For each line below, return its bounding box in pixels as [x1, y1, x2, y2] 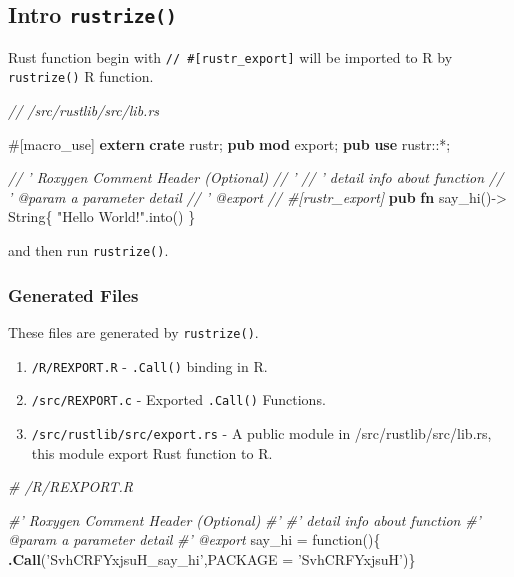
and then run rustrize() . [8, 240, 169, 261]
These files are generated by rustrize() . [8, 321, 259, 342]
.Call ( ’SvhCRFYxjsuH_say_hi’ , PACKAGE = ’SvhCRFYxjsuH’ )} [8, 548, 416, 569]
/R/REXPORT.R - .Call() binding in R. [31, 355, 268, 376]
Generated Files [8, 282, 139, 307]
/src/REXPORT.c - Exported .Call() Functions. [31, 389, 326, 410]
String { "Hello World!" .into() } [8, 206, 196, 227]
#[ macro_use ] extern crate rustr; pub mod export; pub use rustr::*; [8, 133, 451, 154]
